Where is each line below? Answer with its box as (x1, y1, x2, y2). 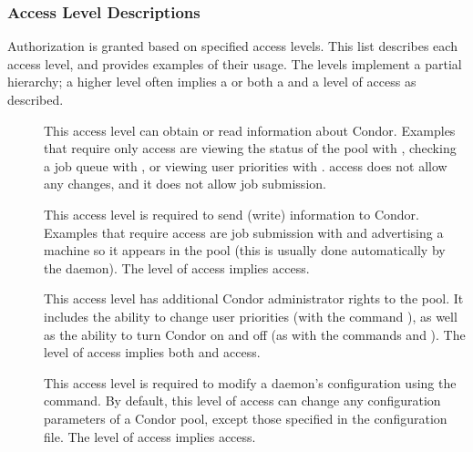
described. (7, 90, 64, 108)
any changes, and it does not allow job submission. (44, 174, 326, 193)
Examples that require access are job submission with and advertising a (44, 222, 444, 241)
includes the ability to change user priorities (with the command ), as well (44, 306, 458, 325)
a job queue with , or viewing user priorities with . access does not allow (44, 156, 447, 175)
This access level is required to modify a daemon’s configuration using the (44, 373, 457, 392)
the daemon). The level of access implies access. (44, 258, 310, 277)
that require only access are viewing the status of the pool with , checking (44, 139, 457, 158)
